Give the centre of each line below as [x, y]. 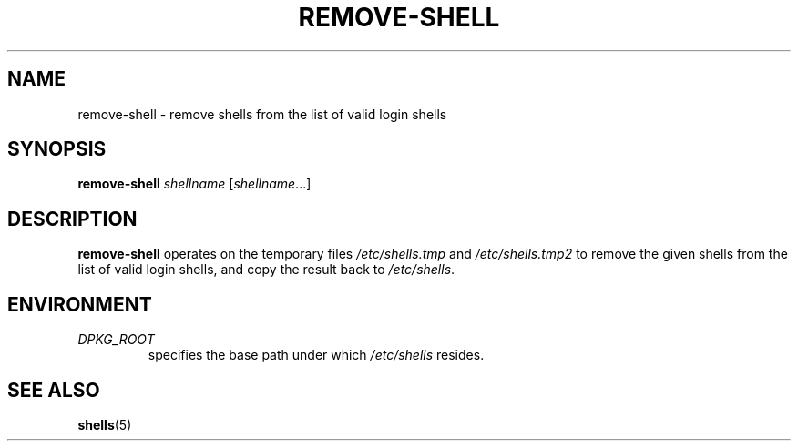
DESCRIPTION [72, 219]
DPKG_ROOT [116, 340]
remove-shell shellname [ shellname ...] [194, 184]
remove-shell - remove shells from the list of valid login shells [262, 114]
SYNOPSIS [57, 149]
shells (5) [105, 424]
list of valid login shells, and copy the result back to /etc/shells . [266, 270]
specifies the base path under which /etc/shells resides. [316, 355]
